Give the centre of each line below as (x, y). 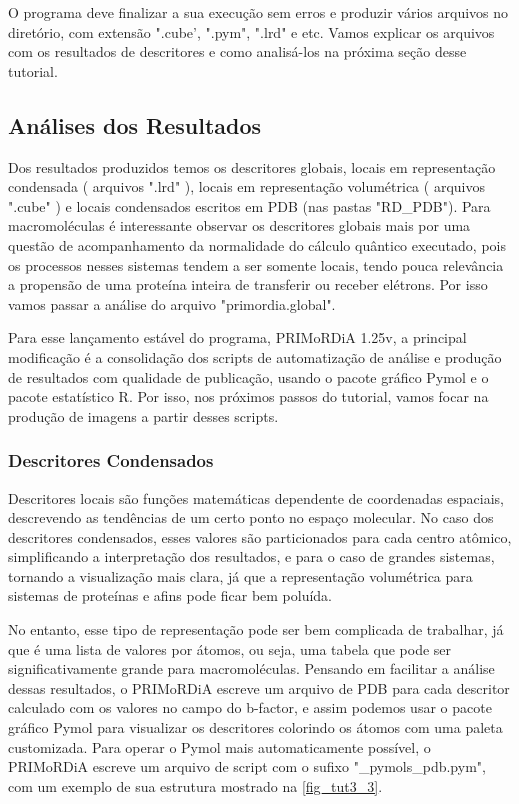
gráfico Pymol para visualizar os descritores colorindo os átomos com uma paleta (255, 727)
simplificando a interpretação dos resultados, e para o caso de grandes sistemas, (251, 556)
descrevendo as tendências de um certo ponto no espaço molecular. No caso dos (251, 517)
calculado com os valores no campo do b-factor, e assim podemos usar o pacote (250, 707)
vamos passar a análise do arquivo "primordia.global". (172, 303)
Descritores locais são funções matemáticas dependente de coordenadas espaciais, (256, 497)
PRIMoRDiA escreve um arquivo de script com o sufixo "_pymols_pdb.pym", (247, 766)
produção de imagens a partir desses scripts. (143, 415)
